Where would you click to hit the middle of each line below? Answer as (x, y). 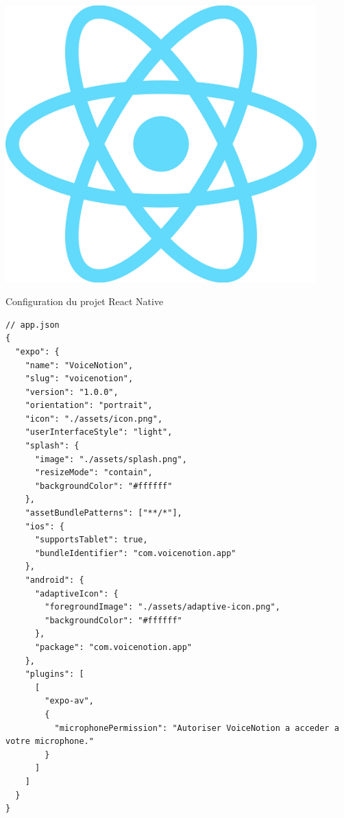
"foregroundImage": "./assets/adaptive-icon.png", (162, 607)
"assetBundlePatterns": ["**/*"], (103, 513)
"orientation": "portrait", (89, 406)
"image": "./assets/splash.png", (111, 459)
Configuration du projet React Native (85, 301)
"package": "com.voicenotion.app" (113, 647)
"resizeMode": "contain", (94, 473)
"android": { (54, 580)
